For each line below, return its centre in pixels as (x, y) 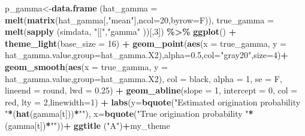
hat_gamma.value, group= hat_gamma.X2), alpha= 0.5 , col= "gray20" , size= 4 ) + (147, 55)
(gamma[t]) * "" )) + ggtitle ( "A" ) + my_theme (87, 125)
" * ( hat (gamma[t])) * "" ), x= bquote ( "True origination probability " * (129, 114)
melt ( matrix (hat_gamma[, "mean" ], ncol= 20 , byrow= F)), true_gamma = (139, 19)
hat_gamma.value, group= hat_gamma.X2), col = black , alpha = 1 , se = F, (144, 78)
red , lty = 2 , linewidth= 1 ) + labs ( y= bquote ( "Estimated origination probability (153, 102)
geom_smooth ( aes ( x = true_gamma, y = (86, 66)
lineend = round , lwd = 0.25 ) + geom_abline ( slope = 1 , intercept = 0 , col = (151, 90)
